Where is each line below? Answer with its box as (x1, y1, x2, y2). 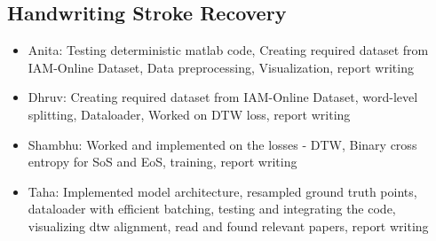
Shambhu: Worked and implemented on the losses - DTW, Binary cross (28, 135, 417, 153)
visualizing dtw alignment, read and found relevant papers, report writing (28, 216, 429, 235)
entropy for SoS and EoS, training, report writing (28, 152, 297, 171)
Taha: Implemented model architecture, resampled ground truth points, (28, 182, 417, 200)
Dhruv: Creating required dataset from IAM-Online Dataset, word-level (28, 88, 418, 106)
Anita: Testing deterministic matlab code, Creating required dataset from (28, 41, 429, 59)
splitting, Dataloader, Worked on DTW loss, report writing (28, 105, 351, 123)
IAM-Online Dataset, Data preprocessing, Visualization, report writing (28, 58, 414, 76)
